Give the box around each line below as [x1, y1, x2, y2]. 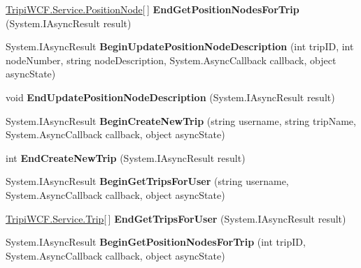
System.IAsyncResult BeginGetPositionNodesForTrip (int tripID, [6, 234, 306, 249]
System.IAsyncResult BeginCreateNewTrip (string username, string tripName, [6, 113, 356, 128]
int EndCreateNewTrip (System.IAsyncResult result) [6, 150, 246, 165]
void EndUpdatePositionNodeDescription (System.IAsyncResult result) [6, 89, 335, 104]
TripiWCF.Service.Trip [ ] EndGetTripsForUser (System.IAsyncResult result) [6, 211, 346, 225]
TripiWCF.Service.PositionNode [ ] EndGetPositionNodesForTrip [6, 2, 299, 16]
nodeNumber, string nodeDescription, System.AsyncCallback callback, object [6, 52, 337, 67]
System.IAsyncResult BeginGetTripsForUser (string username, [6, 174, 289, 188]
